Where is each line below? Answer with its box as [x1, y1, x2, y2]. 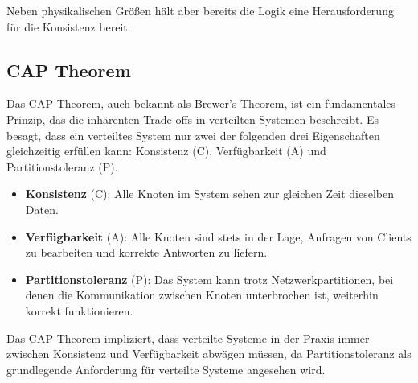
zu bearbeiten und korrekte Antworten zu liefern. [25, 244, 268, 261]
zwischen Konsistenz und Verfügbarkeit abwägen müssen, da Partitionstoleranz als [6, 345, 412, 362]
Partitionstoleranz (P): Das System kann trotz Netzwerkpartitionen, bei [25, 270, 394, 287]
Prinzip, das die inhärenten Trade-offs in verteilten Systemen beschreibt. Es [6, 110, 379, 127]
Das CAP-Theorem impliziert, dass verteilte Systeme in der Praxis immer [6, 329, 370, 346]
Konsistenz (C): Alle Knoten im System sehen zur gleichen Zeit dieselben [25, 185, 394, 202]
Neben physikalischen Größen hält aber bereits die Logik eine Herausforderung [6, 2, 394, 19]
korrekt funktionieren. [25, 302, 133, 319]
